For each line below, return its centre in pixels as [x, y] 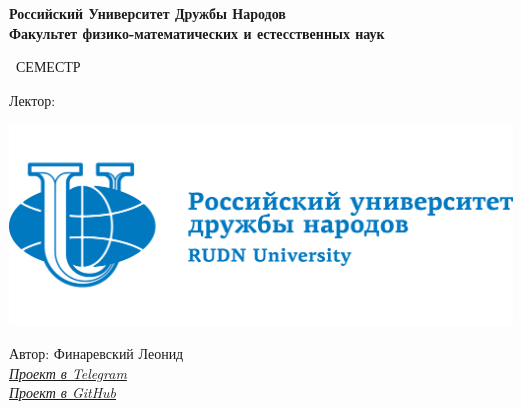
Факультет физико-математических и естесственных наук [197, 32]
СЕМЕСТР [48, 66]
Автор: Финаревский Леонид [96, 353]
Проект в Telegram [68, 372]
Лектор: [32, 99]
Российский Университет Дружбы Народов [147, 13]
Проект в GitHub [63, 392]
